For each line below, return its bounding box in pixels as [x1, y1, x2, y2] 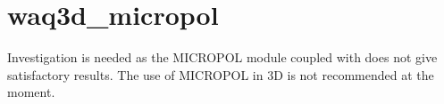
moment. [7, 83, 55, 101]
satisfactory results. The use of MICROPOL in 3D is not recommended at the [7, 65, 434, 84]
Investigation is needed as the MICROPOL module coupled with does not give [7, 48, 438, 67]
